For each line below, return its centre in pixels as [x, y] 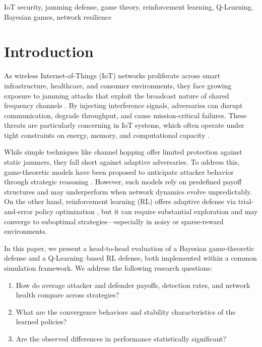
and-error [18, 211]
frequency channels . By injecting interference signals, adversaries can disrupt [123, 105]
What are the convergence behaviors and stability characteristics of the [126, 311]
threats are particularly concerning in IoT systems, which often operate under [124, 125]
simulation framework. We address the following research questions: [108, 268]
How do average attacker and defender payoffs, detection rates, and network [133, 285]
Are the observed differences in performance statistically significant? [121, 338]
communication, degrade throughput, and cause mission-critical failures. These [125, 115]
